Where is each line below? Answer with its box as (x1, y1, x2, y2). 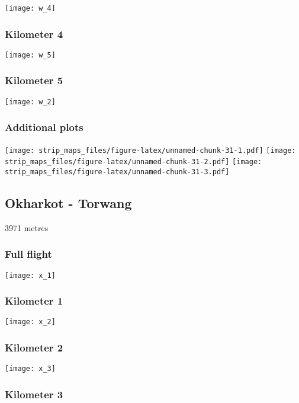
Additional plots (5, 120, 83, 135)
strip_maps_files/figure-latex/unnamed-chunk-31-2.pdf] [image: (5, 158, 262, 167)
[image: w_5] (5, 50, 56, 59)
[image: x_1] (5, 271, 56, 280)
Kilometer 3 (5, 386, 63, 401)
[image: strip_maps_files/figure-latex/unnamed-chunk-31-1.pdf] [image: (5, 146, 296, 155)
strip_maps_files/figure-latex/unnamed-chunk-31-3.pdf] (5, 167, 230, 176)
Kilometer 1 (5, 293, 63, 308)
